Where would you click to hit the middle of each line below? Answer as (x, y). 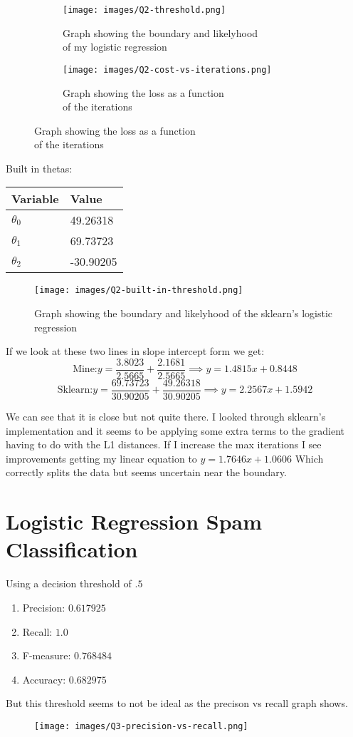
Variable (35, 199)
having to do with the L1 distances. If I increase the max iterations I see (164, 444)
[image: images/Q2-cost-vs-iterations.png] (167, 69)
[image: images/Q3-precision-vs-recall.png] (141, 726)
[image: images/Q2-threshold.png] (144, 10)
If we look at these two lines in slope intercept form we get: (135, 351)
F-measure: (47, 655)
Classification (72, 549)
